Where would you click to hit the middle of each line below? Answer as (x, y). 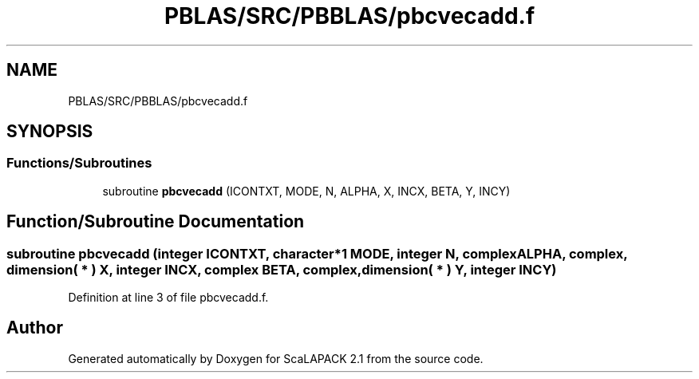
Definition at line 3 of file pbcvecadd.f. (168, 298)
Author (35, 328)
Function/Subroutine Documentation (156, 222)
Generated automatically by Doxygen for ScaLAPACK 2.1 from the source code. (276, 358)
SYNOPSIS (50, 132)
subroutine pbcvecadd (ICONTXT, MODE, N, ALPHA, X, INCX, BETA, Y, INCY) (306, 191)
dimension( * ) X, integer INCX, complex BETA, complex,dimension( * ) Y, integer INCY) (282, 269)
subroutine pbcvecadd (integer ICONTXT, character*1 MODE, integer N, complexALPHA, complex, (317, 253)
